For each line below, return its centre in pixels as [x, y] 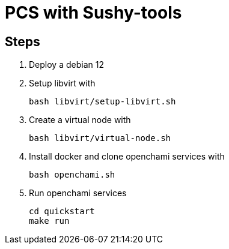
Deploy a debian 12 [66, 65]
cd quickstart [62, 211]
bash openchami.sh [72, 175]
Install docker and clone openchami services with [127, 157]
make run [49, 221]
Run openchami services [78, 193]
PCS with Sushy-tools [93, 13]
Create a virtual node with [80, 120]
